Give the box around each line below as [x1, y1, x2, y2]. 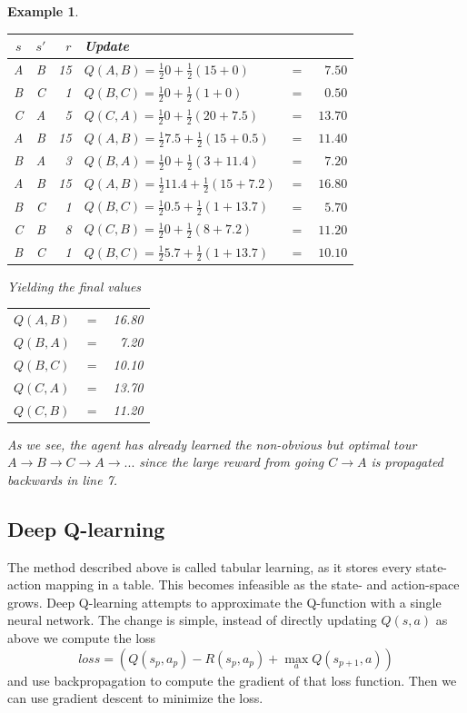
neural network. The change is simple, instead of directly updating [7, 610, 377, 629]
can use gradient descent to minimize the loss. [7, 688, 263, 708]
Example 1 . [7, 2, 79, 20]
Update [84, 36, 129, 55]
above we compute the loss [7, 629, 156, 648]
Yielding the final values [7, 276, 142, 295]
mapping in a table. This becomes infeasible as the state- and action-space [45, 575, 460, 594]
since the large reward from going [139, 452, 324, 471]
